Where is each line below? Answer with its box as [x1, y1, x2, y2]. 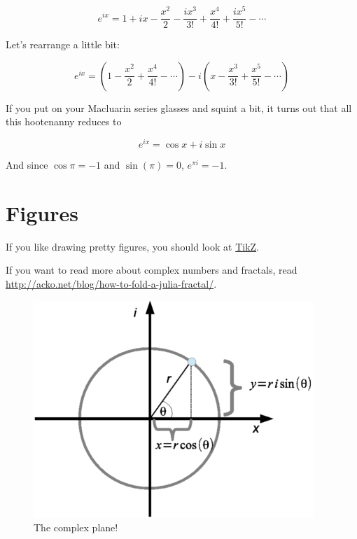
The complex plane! [34, 520, 118, 535]
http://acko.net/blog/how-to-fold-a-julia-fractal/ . [6, 276, 217, 290]
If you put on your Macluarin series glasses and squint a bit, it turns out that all [6, 100, 352, 115]
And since [6, 157, 48, 171]
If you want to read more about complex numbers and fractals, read [6, 262, 297, 277]
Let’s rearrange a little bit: [6, 37, 120, 52]
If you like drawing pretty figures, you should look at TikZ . [6, 239, 259, 253]
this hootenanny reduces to [6, 114, 122, 129]
